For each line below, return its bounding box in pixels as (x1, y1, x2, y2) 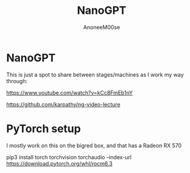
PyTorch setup (6, 122, 81, 136)
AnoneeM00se (83, 24, 120, 31)
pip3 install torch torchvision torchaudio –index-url (6, 153, 132, 160)
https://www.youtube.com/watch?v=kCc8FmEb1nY (6, 89, 133, 96)
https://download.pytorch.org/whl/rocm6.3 (6, 160, 113, 167)
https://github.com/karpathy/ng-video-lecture (6, 101, 121, 108)
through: (6, 77, 28, 84)
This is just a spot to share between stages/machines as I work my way (6, 71, 184, 78)
